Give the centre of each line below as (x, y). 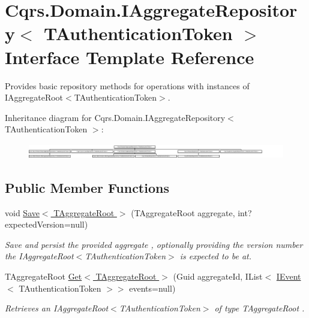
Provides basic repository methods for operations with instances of (127, 85)
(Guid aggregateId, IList (218, 276)
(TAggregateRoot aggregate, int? (191, 212)
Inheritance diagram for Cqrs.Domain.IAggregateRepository (115, 117)
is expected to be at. (216, 256)
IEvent (289, 276)
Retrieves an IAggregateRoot (57, 308)
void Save (22, 212)
